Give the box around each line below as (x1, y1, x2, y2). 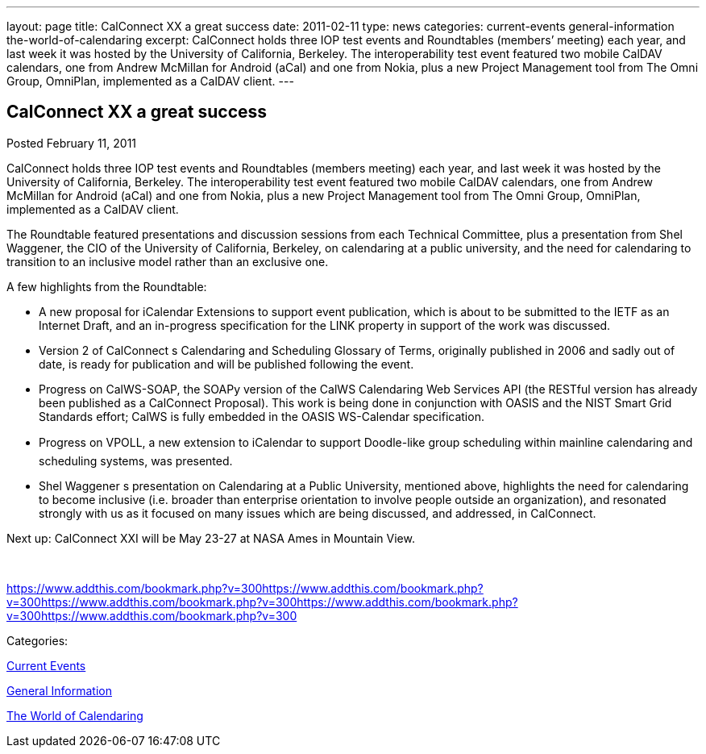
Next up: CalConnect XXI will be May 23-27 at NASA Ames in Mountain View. (6, 531, 415, 545)
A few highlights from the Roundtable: (6, 279, 207, 294)
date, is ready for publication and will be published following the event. (39, 356, 414, 371)
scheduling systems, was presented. (39, 453, 233, 468)
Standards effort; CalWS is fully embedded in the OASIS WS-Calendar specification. (39, 409, 484, 423)
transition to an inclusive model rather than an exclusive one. (6, 254, 329, 269)
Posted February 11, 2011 (6, 135, 137, 150)
